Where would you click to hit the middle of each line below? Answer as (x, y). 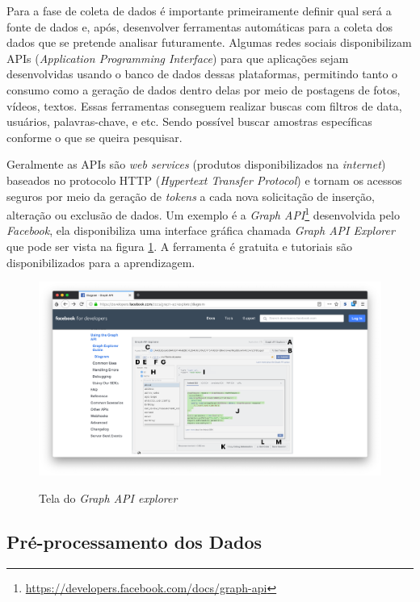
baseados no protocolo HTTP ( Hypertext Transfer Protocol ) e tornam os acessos (204, 180)
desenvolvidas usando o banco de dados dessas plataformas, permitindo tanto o (202, 74)
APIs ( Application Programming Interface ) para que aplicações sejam (178, 58)
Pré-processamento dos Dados (134, 541)
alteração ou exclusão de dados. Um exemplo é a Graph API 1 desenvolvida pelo (203, 213)
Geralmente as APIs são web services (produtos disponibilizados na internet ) (196, 164)
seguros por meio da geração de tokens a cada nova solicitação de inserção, (191, 196)
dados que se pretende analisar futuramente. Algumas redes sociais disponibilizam (209, 42)
